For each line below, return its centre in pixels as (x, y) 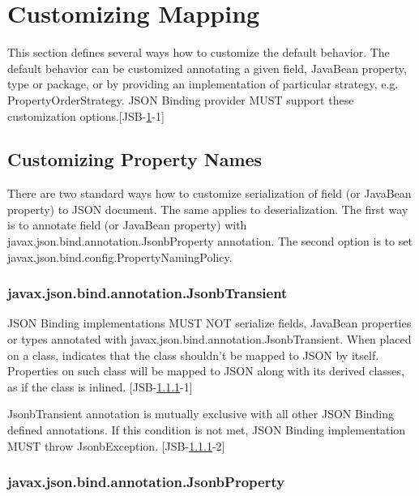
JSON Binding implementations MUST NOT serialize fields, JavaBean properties (209, 323)
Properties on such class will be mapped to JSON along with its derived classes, (206, 371)
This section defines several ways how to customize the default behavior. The (199, 52)
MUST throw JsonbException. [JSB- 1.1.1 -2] (116, 445)
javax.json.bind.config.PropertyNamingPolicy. (120, 257)
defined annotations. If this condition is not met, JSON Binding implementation (207, 430)
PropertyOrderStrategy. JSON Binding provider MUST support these (181, 99)
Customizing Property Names (135, 159)
